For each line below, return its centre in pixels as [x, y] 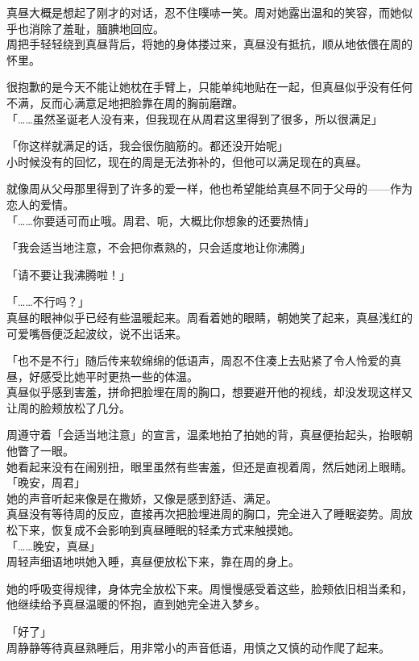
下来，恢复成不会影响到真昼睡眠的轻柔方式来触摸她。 [158, 530]
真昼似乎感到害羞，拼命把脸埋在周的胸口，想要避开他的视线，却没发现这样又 [209, 392]
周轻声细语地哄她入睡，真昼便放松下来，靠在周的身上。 [153, 561]
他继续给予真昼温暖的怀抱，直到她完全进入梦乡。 [136, 604]
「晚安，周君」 [46, 482]
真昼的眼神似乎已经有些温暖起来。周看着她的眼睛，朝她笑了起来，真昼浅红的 [209, 317]
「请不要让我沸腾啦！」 [68, 274]
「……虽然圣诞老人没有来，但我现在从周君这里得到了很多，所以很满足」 [195, 118]
